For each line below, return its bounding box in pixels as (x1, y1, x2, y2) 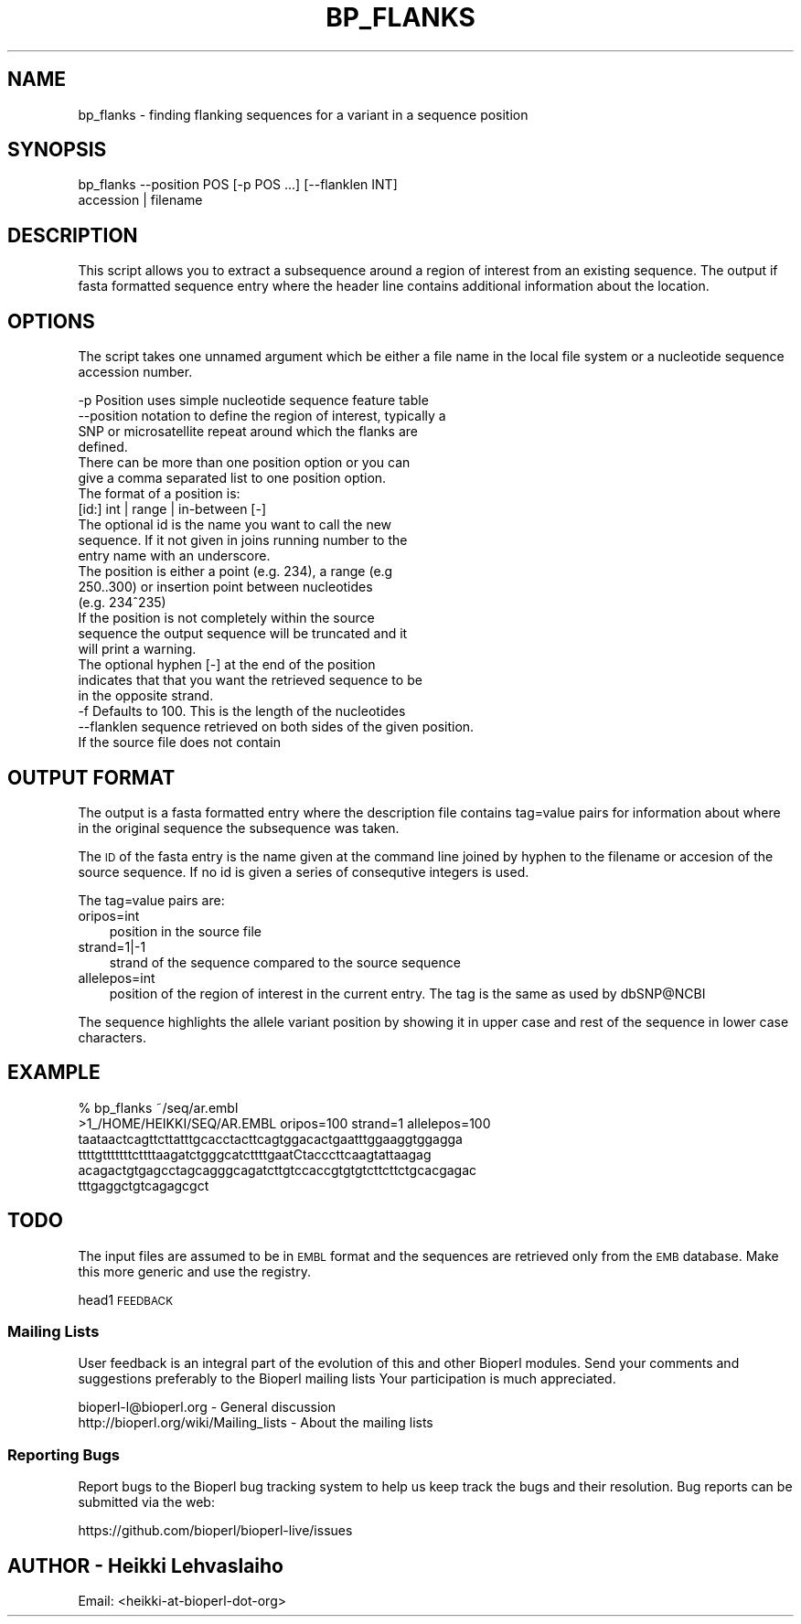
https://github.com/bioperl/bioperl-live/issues (78, 1522, 353, 1539)
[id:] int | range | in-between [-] (78, 501, 267, 518)
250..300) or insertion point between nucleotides (78, 579, 373, 595)
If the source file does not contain (78, 734, 281, 751)
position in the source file (109, 923, 262, 939)
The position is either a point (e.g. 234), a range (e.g (78, 563, 393, 580)
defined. (78, 439, 128, 455)
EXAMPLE (7, 1061, 101, 1084)
